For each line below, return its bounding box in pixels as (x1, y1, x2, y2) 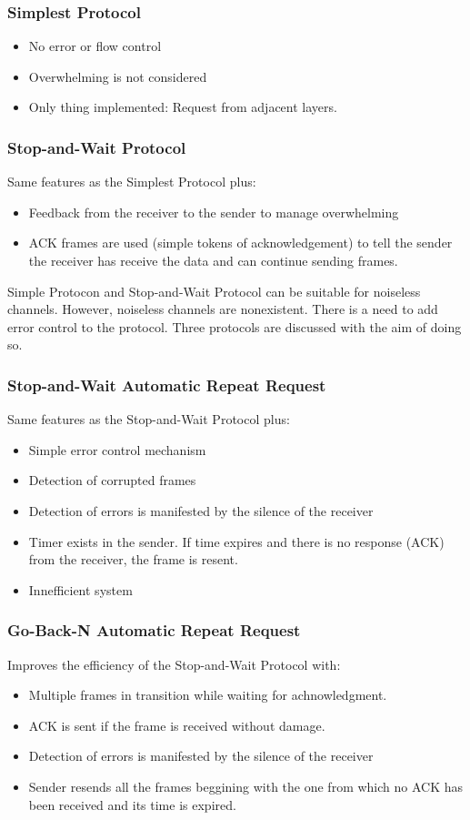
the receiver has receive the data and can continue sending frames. (28, 251, 398, 269)
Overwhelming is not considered (28, 66, 207, 86)
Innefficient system (28, 580, 133, 599)
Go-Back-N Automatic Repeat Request (7, 619, 301, 642)
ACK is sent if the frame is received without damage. (28, 715, 325, 734)
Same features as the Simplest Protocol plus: (7, 172, 256, 191)
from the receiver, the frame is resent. (28, 550, 238, 569)
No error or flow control (28, 36, 162, 56)
